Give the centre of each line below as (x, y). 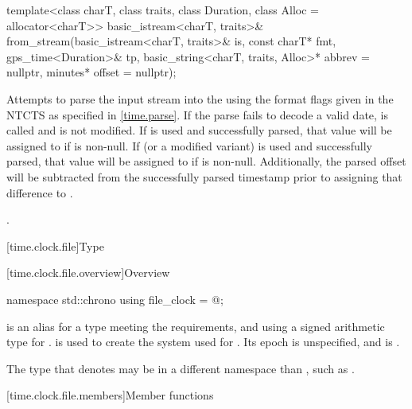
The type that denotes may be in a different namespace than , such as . (181, 368)
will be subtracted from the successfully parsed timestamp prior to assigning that (204, 176)
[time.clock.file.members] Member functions (110, 395)
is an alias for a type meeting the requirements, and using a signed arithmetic (196, 326)
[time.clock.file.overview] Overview (88, 273)
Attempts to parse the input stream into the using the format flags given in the (200, 98)
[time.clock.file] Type (55, 245)
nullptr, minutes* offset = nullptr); (91, 72)
